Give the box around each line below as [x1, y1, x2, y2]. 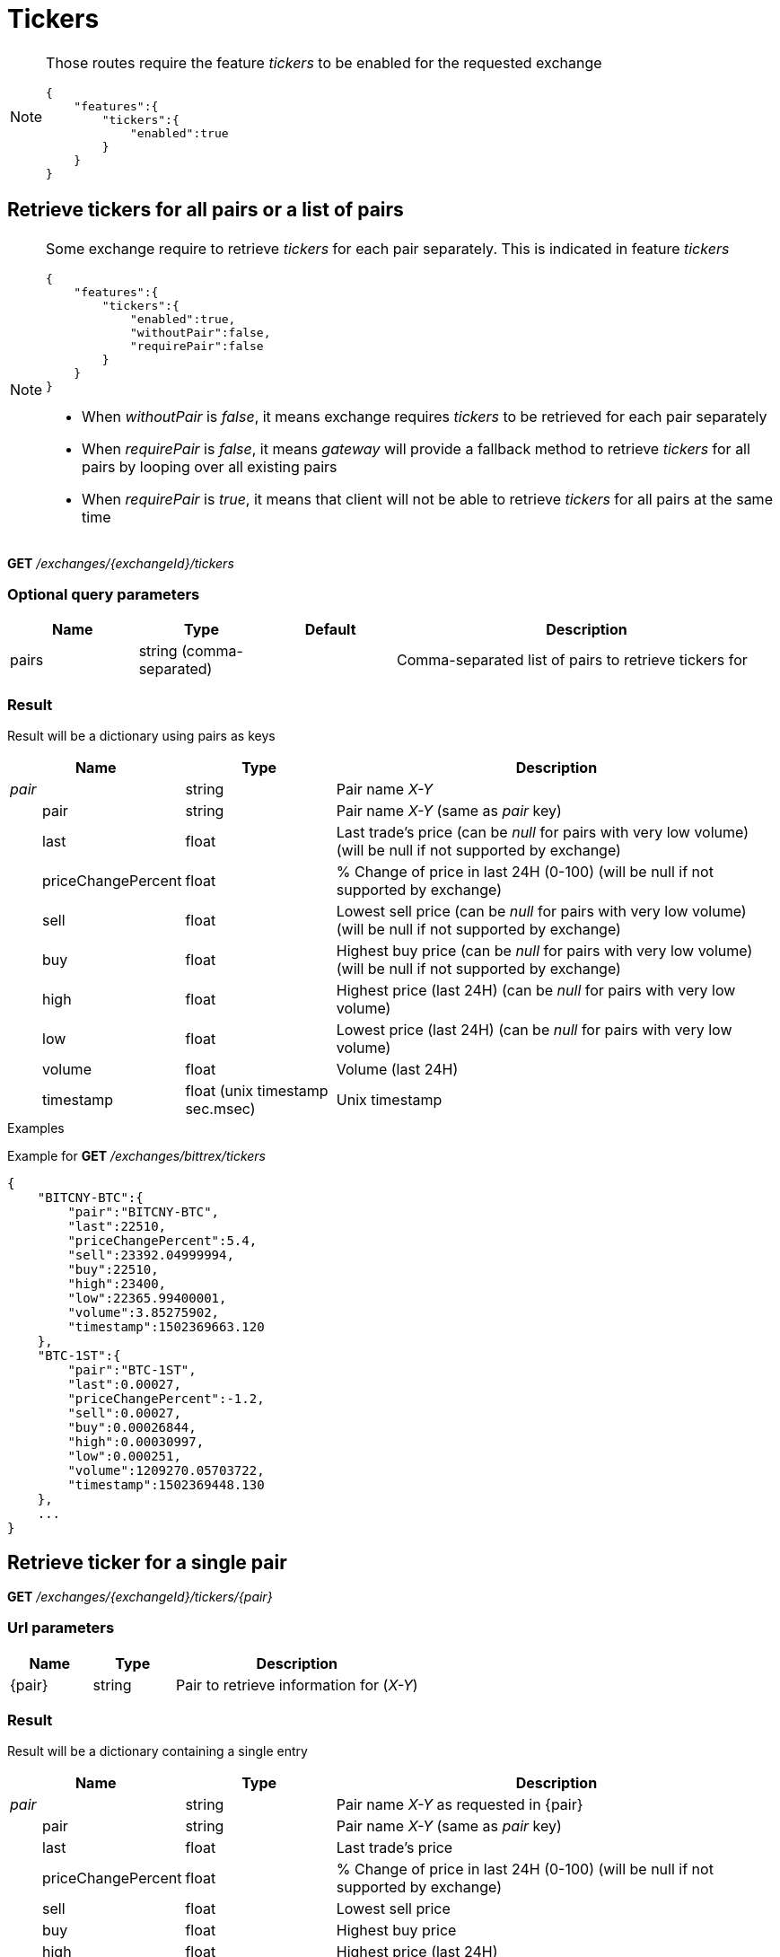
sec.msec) [185, 1100, 256, 1119]
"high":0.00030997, [67, 1435, 205, 1450]
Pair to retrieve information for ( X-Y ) [176, 1675, 418, 1694]
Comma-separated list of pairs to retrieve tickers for [396, 651, 748, 670]
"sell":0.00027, [67, 1406, 181, 1421]
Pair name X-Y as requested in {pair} [336, 1795, 583, 1814]
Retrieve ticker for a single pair [7, 1550, 287, 1574]
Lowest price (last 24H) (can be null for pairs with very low [336, 1021, 732, 1040]
